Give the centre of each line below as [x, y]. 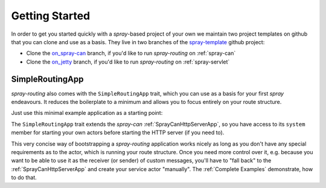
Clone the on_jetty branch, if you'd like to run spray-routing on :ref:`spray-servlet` [128, 62]
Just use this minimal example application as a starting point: [87, 113]
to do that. [24, 178]
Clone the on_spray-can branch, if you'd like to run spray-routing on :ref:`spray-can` [131, 53]
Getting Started [51, 16]
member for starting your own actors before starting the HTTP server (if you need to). [118, 132]
